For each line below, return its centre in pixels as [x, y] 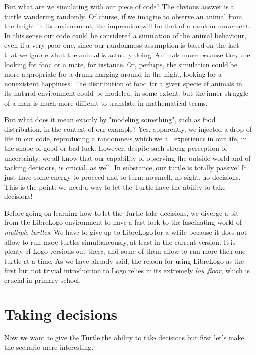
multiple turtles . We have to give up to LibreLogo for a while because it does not [126, 232]
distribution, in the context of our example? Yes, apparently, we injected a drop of [128, 129]
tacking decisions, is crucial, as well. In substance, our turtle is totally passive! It [126, 167]
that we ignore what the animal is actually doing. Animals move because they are [127, 54]
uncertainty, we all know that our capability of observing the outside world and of [128, 157]
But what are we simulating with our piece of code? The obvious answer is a [119, 6]
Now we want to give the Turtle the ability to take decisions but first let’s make [124, 337]
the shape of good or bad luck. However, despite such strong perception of [116, 148]
